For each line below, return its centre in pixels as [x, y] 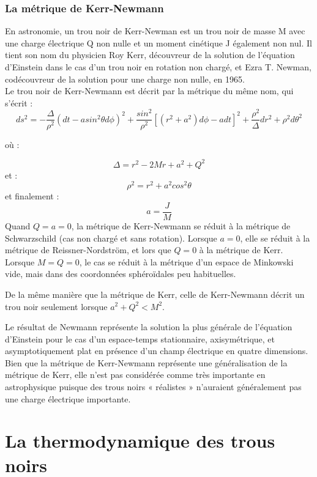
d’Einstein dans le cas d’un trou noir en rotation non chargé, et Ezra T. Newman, [158, 67]
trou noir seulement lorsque [56, 306]
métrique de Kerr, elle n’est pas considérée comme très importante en [135, 375]
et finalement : [32, 196]
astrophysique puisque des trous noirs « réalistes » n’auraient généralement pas [153, 387]
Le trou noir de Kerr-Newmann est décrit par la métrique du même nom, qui [149, 91]
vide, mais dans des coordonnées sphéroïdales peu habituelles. [121, 274]
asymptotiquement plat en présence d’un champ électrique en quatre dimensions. [157, 351]
